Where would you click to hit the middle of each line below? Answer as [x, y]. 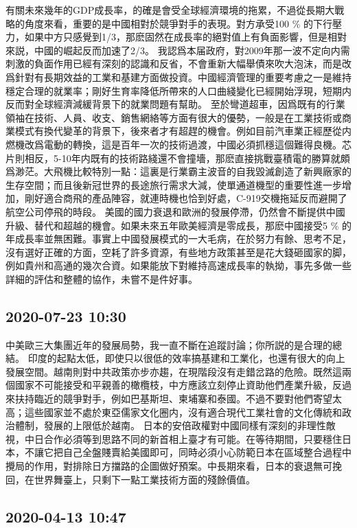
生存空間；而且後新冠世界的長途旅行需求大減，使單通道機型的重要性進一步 [174, 184]
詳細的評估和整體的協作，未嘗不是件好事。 [102, 278]
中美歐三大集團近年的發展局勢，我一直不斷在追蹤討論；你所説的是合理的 [169, 344]
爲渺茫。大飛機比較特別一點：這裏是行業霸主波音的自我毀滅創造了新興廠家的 [178, 171]
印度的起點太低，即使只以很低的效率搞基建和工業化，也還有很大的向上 [186, 358]
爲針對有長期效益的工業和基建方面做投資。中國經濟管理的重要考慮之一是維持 [178, 77]
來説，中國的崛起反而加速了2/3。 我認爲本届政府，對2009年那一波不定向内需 [178, 50]
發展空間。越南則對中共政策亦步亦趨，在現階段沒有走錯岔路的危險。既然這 [174, 371]
